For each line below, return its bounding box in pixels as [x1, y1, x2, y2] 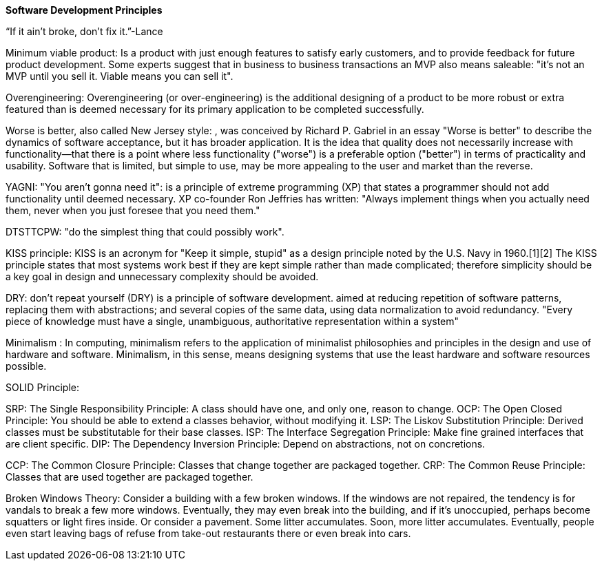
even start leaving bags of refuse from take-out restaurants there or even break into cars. [6, 527, 411, 539]
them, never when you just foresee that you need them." [6, 205, 260, 216]
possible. [6, 360, 47, 372]
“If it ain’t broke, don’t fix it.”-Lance [6, 25, 163, 37]
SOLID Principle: [6, 381, 79, 393]
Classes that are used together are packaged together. [6, 471, 253, 483]
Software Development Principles [6, 4, 163, 16]
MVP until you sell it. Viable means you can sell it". [6, 70, 233, 82]
